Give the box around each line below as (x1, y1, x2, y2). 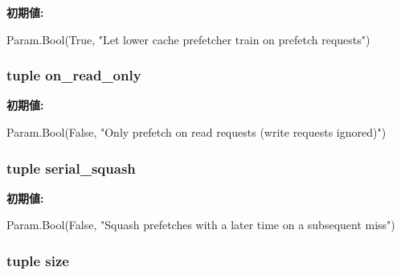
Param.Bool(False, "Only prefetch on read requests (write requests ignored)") (6, 124, 387, 140)
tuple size (6, 250, 69, 270)
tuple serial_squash (6, 158, 136, 178)
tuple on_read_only (6, 65, 141, 85)
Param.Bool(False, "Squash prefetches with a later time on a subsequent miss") (6, 216, 395, 233)
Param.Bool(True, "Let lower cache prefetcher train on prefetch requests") (6, 31, 370, 47)
